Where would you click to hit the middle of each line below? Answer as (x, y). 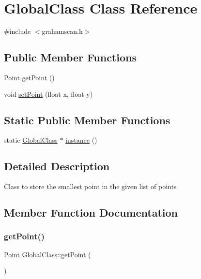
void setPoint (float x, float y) (48, 94)
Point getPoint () (29, 77)
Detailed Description (57, 166)
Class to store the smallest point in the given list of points (90, 186)
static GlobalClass (31, 140)
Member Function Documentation (91, 213)
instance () (81, 140)
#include (17, 31)
